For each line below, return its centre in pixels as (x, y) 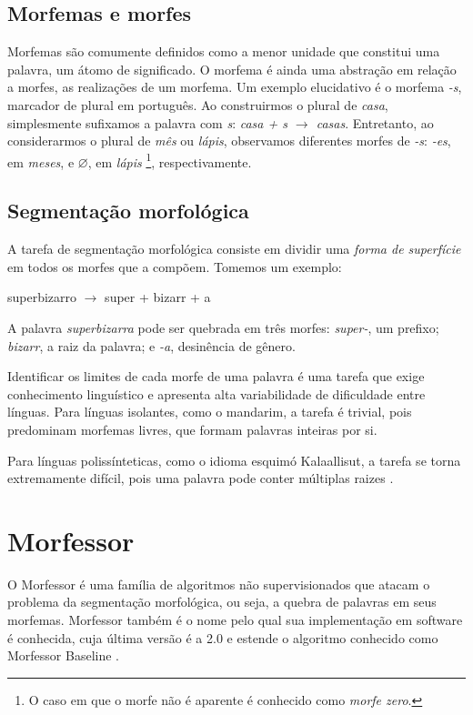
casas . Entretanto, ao (375, 122)
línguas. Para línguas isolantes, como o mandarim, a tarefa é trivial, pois (210, 412)
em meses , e (41, 161)
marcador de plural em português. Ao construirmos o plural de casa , (198, 104)
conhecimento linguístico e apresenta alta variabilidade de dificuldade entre (216, 393)
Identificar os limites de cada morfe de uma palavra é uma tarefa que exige (216, 376)
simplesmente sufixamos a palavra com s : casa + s (147, 122)
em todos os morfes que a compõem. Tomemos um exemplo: (175, 266)
